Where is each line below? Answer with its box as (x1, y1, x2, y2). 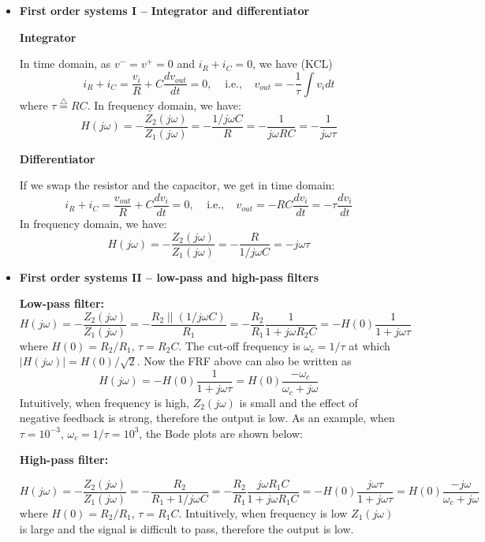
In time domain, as (19, 55, 111, 72)
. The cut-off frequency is (178, 337, 300, 353)
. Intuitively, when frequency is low (178, 504, 348, 521)
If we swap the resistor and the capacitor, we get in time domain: (19, 177, 335, 193)
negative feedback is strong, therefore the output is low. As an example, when (19, 409, 395, 426)
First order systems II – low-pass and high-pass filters (19, 268, 319, 285)
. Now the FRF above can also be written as (136, 353, 352, 369)
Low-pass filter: (19, 295, 105, 312)
